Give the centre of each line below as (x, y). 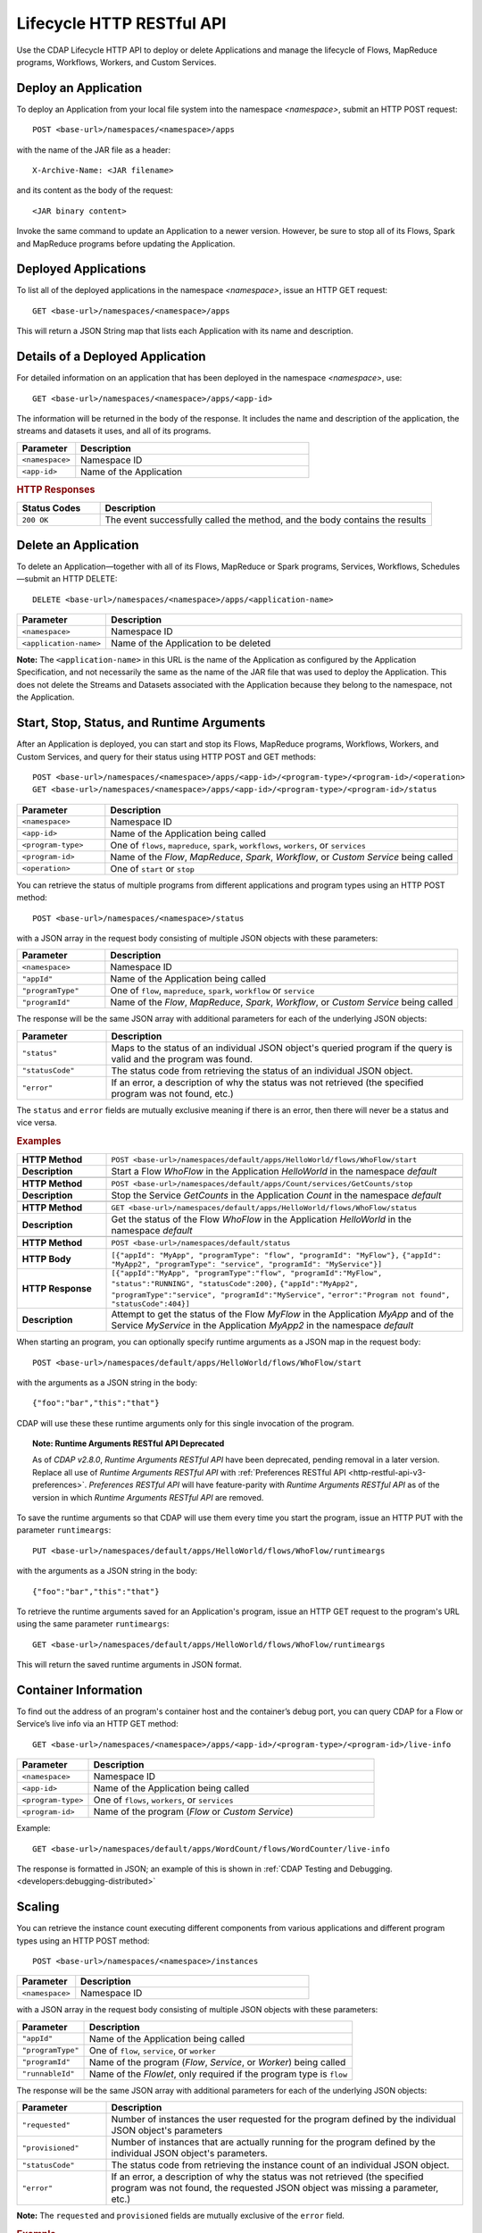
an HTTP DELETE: (84, 579)
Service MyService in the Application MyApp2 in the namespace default (262, 1326)
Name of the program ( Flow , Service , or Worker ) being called (217, 2062)
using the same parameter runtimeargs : (93, 1624)
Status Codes (51, 508)
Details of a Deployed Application (111, 357)
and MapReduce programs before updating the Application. (126, 243)
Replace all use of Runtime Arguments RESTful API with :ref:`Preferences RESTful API (190, 1472)
